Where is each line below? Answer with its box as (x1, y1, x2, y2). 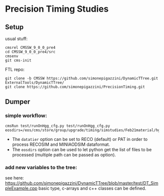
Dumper (5, 98, 30, 106)
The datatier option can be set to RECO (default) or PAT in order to (12, 136, 148, 142)
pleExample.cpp (5, 185, 38, 191)
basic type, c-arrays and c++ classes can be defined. (38, 185, 146, 191)
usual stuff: (5, 36, 28, 41)
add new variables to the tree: (5, 164, 77, 171)
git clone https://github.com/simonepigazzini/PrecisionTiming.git (5, 84, 145, 89)
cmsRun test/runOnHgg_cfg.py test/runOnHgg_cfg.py (5, 123, 110, 128)
